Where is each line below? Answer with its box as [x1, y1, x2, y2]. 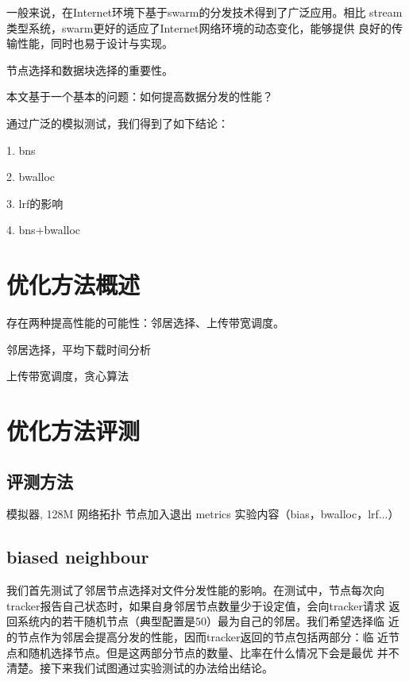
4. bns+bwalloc [6, 221, 81, 238]
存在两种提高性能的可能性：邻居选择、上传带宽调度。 [6, 314, 284, 331]
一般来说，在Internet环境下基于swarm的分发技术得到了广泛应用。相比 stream [6, 4, 403, 20]
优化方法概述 [6, 268, 141, 301]
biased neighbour [6, 544, 149, 569]
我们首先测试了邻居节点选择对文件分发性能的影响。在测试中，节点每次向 [6, 582, 384, 598]
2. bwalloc [6, 168, 56, 185]
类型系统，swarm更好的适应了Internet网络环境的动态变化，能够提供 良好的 [6, 19, 392, 36]
